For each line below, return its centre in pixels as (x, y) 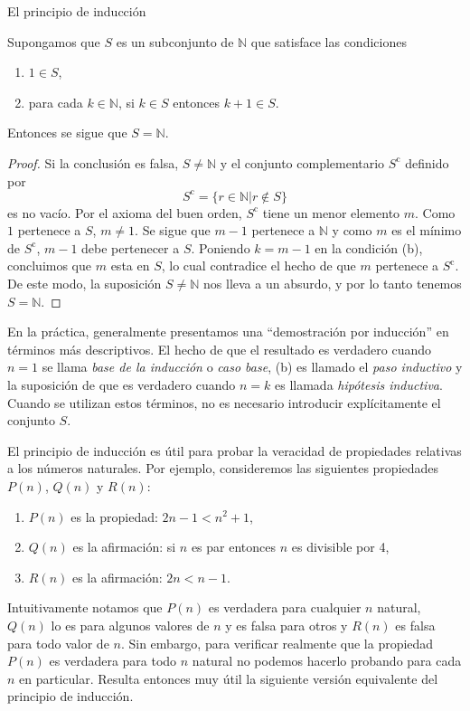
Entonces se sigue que (67, 133)
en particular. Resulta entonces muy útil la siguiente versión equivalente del (229, 678)
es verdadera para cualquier (285, 607)
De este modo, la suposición (85, 284)
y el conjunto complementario (302, 162)
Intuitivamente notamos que (85, 607)
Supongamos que (54, 41)
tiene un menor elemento (331, 212)
